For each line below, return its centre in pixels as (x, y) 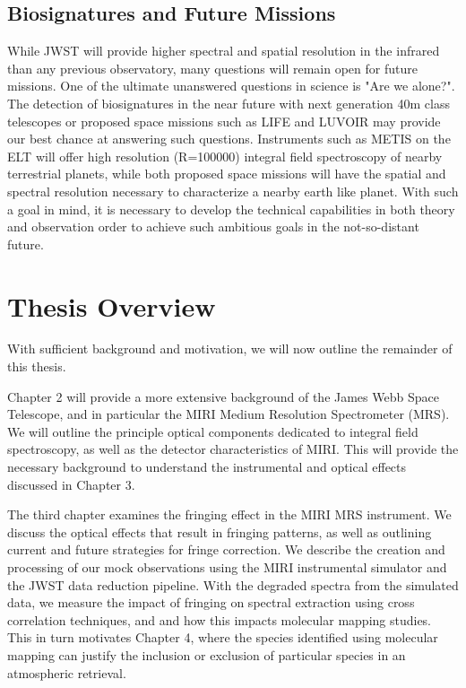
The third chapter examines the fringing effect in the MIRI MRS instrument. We (229, 514)
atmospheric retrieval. (67, 672)
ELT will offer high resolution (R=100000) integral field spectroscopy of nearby (225, 156)
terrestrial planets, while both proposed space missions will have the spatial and (227, 174)
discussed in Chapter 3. (71, 484)
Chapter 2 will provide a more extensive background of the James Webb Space (223, 396)
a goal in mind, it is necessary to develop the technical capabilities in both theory (231, 209)
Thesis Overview (112, 305)
